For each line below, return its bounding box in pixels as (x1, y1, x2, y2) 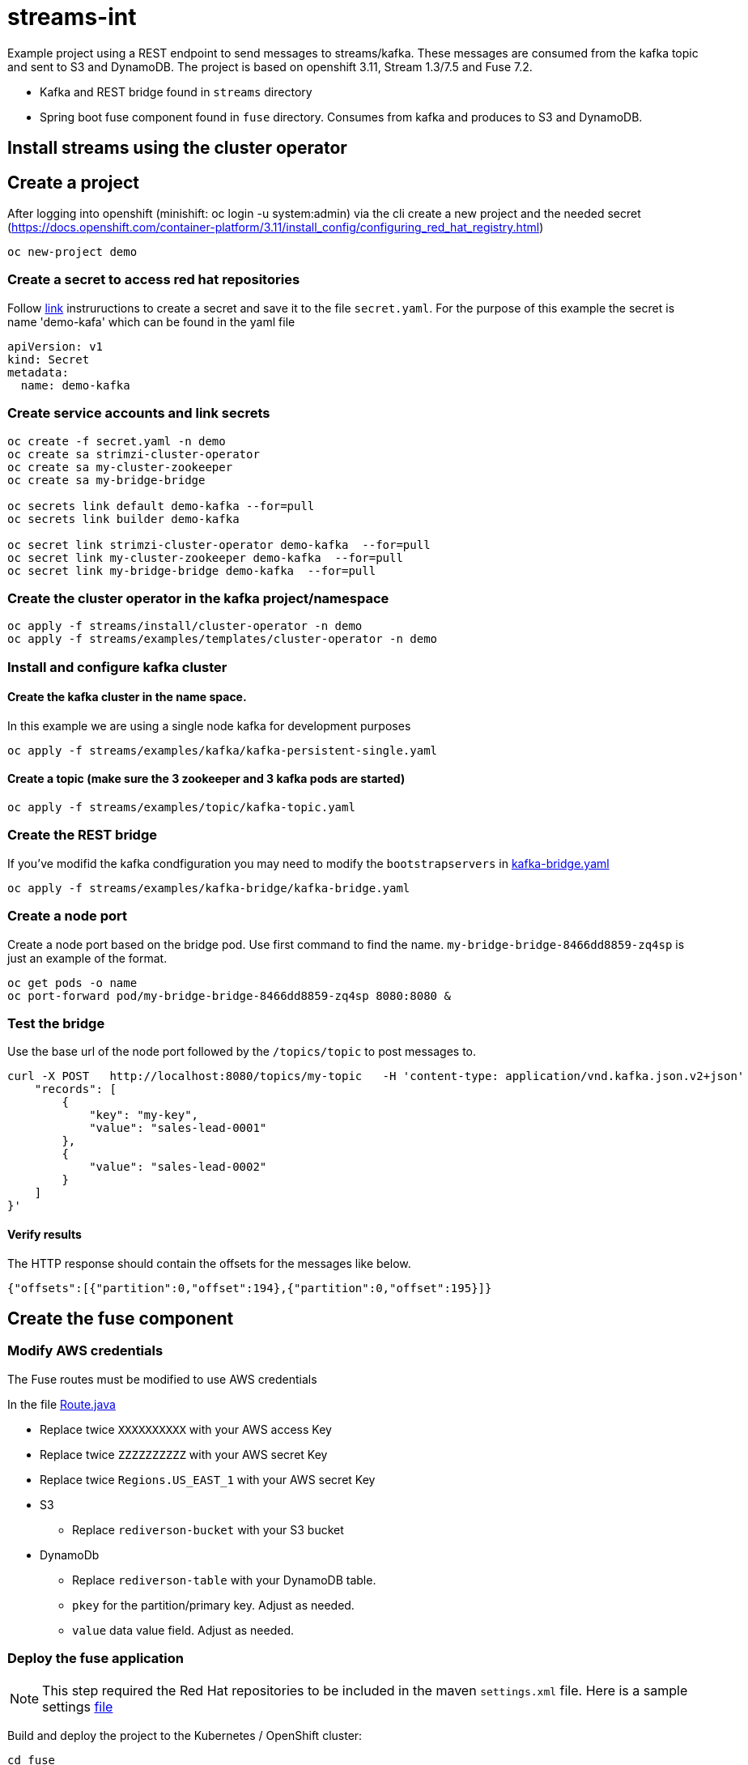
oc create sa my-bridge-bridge (7, 473, 206, 487)
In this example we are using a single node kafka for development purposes (7, 718, 411, 733)
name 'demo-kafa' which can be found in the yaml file (7, 314, 295, 329)
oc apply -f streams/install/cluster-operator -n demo (7, 619, 363, 633)
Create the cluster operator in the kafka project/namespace (7, 589, 389, 606)
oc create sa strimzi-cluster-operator (7, 447, 260, 461)
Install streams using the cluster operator (7, 138, 347, 159)
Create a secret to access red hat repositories (7, 271, 300, 288)
